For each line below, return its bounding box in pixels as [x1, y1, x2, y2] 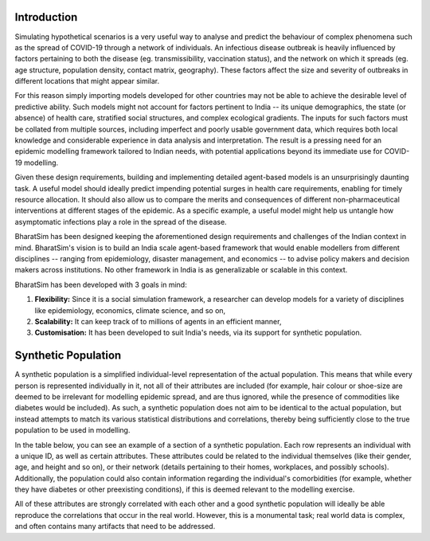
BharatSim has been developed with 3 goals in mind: [14, 280, 187, 289]
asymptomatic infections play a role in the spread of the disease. [14, 217, 227, 226]
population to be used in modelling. [14, 425, 131, 435]
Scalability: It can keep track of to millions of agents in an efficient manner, [34, 316, 282, 326]
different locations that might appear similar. [14, 76, 160, 86]
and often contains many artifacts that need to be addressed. [14, 522, 216, 531]
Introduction [14, 10, 78, 24]
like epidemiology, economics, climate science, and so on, [34, 305, 226, 315]
